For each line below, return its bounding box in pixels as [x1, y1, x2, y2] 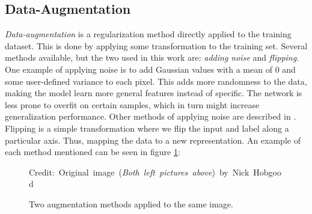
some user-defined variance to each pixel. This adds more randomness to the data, [5, 75, 307, 87]
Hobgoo [253, 165, 281, 178]
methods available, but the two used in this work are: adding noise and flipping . [5, 51, 299, 64]
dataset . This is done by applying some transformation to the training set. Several [5, 39, 308, 52]
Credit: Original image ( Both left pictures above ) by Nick [29, 165, 249, 178]
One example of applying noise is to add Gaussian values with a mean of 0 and [5, 63, 296, 75]
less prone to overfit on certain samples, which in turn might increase [5, 98, 260, 111]
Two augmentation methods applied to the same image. [29, 197, 234, 210]
